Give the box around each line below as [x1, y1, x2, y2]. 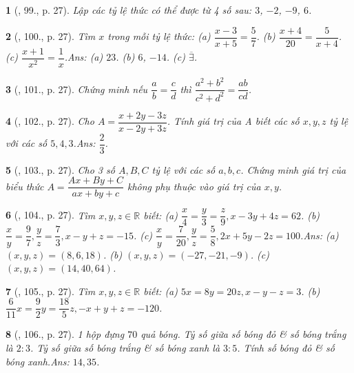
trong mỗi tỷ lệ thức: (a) [107, 29, 211, 43]
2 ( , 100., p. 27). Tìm [6, 29, 96, 43]
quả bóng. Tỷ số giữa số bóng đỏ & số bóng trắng [140, 327, 346, 341]
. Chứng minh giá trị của [240, 162, 346, 177]
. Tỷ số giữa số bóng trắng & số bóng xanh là [30, 340, 220, 354]
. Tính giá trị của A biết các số [167, 114, 300, 128]
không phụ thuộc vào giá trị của [127, 179, 261, 193]
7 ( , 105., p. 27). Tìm [6, 283, 96, 298]
